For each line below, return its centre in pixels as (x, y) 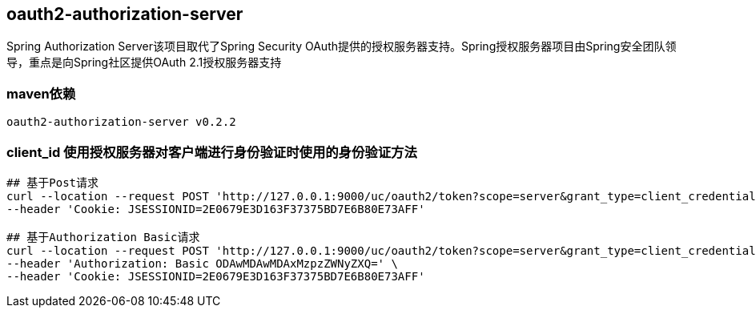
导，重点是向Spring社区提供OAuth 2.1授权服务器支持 (144, 62)
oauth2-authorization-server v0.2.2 (121, 122)
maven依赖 (41, 93)
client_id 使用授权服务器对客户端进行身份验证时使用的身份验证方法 (212, 152)
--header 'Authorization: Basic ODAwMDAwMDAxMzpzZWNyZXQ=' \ (202, 263)
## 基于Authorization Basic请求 (103, 237)
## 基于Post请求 (53, 182)
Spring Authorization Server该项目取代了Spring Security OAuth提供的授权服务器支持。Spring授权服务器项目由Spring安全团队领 (342, 46)
